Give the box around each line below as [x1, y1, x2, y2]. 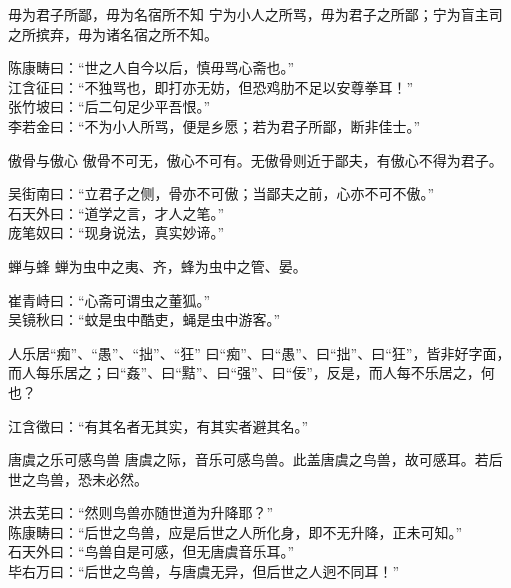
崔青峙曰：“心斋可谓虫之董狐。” [8, 289, 211, 310]
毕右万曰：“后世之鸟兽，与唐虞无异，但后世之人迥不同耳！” [8, 561, 400, 582]
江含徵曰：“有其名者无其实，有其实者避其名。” [8, 415, 309, 436]
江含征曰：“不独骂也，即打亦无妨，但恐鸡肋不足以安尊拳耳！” [8, 76, 414, 97]
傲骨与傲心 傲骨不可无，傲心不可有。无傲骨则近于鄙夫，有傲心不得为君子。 [8, 149, 503, 170]
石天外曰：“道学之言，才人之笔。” [8, 202, 225, 223]
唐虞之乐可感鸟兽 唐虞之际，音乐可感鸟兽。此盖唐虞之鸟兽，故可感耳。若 [8, 449, 489, 470]
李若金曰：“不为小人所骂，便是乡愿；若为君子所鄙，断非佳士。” [8, 115, 421, 136]
